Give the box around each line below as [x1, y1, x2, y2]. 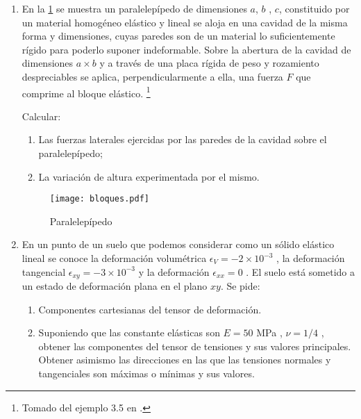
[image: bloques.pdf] [49, 194, 149, 204]
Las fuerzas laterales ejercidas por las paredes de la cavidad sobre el [38, 132, 327, 147]
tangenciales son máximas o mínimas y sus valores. [38, 366, 255, 381]
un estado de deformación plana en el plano [22, 279, 208, 293]
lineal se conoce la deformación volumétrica [22, 251, 207, 265]
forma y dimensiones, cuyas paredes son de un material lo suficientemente [22, 28, 335, 43]
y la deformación [138, 264, 210, 279]
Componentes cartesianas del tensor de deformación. [38, 302, 262, 316]
